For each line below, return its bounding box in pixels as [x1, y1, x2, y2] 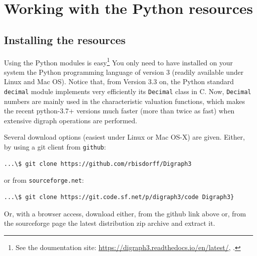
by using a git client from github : [4, 142, 106, 152]
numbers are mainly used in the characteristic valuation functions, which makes [4, 96, 245, 106]
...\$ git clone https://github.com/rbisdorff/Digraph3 [4, 160, 192, 167]
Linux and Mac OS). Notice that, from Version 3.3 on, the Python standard [4, 76, 234, 87]
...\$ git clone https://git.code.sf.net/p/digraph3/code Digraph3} [4, 193, 234, 201]
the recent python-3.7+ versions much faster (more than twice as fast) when [4, 105, 235, 116]
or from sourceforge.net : [4, 175, 84, 185]
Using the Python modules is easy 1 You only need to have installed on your [4, 55, 233, 67]
